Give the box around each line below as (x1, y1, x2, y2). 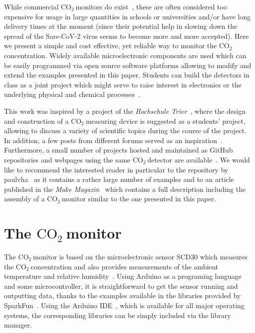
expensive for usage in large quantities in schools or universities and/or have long (4, 11, 251, 21)
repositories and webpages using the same (4, 154, 130, 165)
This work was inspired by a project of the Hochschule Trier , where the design (4, 105, 246, 116)
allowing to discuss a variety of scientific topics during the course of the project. (4, 125, 247, 136)
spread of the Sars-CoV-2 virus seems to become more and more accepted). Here (4, 30, 249, 41)
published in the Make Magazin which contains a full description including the (4, 183, 246, 194)
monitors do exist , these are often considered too (75, 1, 227, 11)
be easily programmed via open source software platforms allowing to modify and (4, 60, 252, 70)
